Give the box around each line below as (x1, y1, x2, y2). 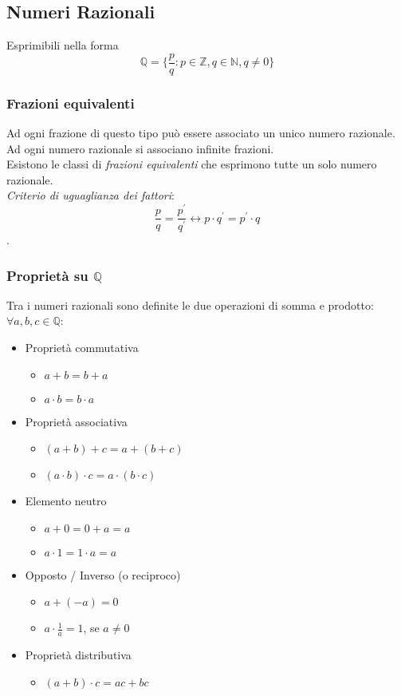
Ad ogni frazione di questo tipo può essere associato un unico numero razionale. (6, 125, 395, 141)
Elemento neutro (25, 492, 107, 509)
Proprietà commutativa (25, 339, 139, 356)
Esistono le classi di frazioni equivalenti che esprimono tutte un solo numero (6, 156, 377, 172)
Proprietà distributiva (25, 647, 132, 663)
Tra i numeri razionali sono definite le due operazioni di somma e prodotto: (6, 296, 374, 313)
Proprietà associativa (25, 413, 128, 429)
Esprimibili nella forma (6, 37, 119, 53)
